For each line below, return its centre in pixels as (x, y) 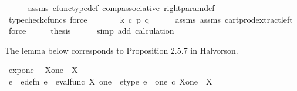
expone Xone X (43, 70)
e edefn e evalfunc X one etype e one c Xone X (110, 81)
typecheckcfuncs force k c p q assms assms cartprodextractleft (151, 19)
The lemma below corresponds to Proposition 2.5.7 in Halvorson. (122, 50)
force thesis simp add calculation (91, 31)
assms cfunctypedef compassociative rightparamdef (121, 8)
